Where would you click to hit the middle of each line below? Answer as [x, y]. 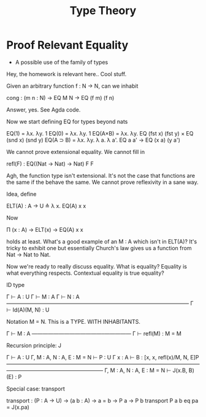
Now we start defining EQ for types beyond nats [67, 121]
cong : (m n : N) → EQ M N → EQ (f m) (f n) [60, 98]
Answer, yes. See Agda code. [44, 109]
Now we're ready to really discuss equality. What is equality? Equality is [97, 266]
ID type [16, 285]
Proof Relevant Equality [67, 45]
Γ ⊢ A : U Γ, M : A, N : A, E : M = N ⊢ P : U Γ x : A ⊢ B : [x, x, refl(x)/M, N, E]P [103, 357]
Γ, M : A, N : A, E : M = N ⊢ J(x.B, [146, 370]
